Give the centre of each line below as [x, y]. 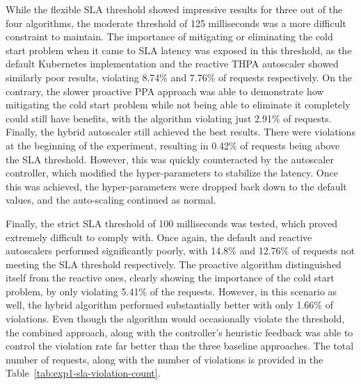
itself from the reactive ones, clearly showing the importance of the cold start [170, 278]
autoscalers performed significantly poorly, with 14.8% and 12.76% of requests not [180, 251]
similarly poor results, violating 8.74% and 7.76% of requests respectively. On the [179, 77]
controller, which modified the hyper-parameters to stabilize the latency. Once [172, 173]
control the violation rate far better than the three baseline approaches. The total [180, 346]
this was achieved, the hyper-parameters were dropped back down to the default [176, 186]
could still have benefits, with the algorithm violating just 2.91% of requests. [169, 118]
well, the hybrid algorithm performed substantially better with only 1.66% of [169, 305]
